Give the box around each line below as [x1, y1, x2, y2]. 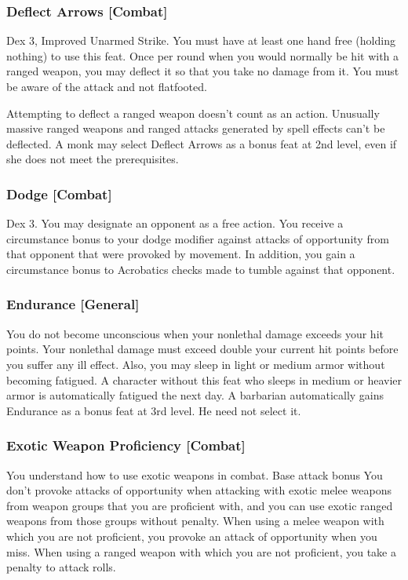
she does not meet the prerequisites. [6, 151, 179, 167]
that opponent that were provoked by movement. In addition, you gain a [6, 246, 355, 262]
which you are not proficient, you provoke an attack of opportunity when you [6, 527, 377, 544]
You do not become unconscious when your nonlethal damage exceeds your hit [6, 325, 384, 341]
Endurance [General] [6, 294, 140, 314]
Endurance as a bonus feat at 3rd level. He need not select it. [6, 402, 301, 418]
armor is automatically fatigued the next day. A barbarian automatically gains [6, 387, 384, 403]
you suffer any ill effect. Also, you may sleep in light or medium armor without [6, 356, 385, 372]
